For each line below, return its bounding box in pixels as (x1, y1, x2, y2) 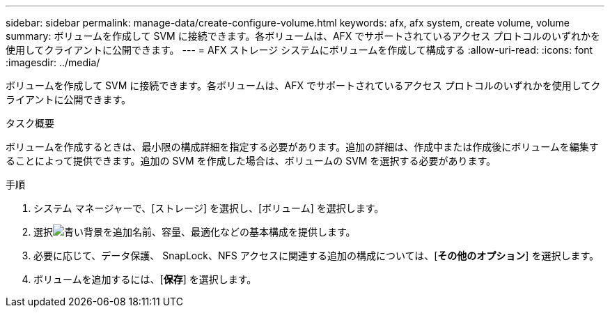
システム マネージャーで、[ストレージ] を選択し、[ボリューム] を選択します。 (33, 202, 384, 214)
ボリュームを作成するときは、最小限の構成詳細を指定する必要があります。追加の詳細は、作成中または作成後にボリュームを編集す (6, 141, 599, 153)
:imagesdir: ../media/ (6, 56, 100, 68)
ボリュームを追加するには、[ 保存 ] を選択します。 (33, 273, 257, 285)
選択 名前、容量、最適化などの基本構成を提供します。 (33, 226, 356, 238)
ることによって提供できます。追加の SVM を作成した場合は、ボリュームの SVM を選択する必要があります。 (6, 155, 496, 167)
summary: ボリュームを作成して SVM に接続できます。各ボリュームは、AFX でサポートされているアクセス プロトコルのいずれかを (6, 30, 601, 42)
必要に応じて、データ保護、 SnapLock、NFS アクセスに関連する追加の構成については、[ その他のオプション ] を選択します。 (33, 250, 600, 261)
